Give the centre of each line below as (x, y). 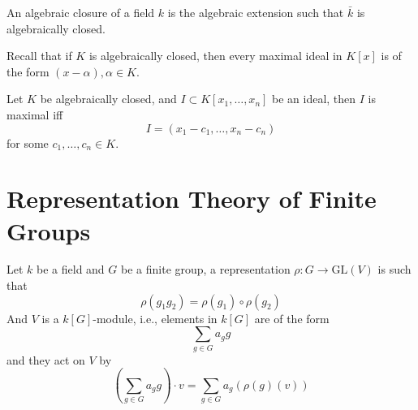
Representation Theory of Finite (192, 199)
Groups (49, 230)
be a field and (71, 269)
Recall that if (39, 56)
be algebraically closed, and (108, 99)
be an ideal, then (314, 99)
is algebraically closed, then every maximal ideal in (215, 56)
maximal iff (35, 114)
